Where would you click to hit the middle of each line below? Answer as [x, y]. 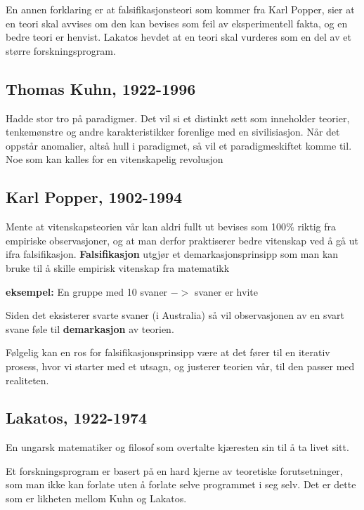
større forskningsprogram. [61, 50]
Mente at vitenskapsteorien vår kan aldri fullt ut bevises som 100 [146, 227]
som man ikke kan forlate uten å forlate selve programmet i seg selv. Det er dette [181, 484]
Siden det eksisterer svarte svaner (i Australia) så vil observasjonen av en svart [175, 315]
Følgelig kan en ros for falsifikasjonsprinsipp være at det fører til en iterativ [168, 352]
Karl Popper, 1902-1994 [94, 197]
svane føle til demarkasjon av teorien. [90, 328]
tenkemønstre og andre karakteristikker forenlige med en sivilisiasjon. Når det [173, 132]
